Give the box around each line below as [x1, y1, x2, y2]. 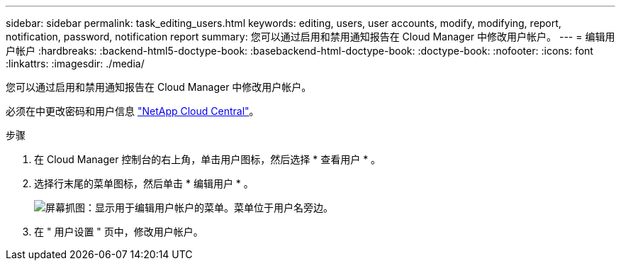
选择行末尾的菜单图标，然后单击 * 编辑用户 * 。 [34, 177, 254, 189]
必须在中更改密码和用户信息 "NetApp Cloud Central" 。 [6, 105, 259, 117]
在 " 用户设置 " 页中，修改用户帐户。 [34, 226, 203, 238]
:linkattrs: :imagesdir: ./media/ [6, 57, 145, 70]
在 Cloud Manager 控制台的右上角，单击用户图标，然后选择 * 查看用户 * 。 [34, 153, 381, 165]
